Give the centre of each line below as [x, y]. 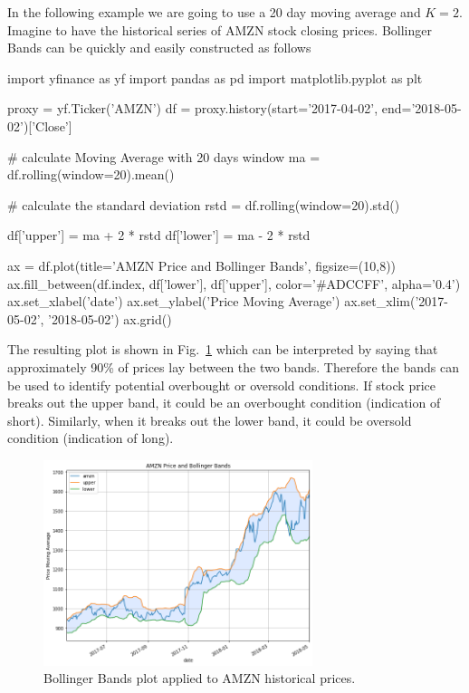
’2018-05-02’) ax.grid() [110, 318]
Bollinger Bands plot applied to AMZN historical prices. [200, 678]
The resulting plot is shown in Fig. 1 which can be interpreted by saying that [223, 349]
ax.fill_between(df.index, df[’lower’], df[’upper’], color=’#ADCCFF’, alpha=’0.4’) [234, 283]
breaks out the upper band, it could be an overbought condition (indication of [224, 403]
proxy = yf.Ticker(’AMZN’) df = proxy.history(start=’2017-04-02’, [193, 108]
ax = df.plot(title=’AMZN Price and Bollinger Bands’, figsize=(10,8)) [202, 265]
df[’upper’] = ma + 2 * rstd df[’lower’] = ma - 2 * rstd [159, 235]
